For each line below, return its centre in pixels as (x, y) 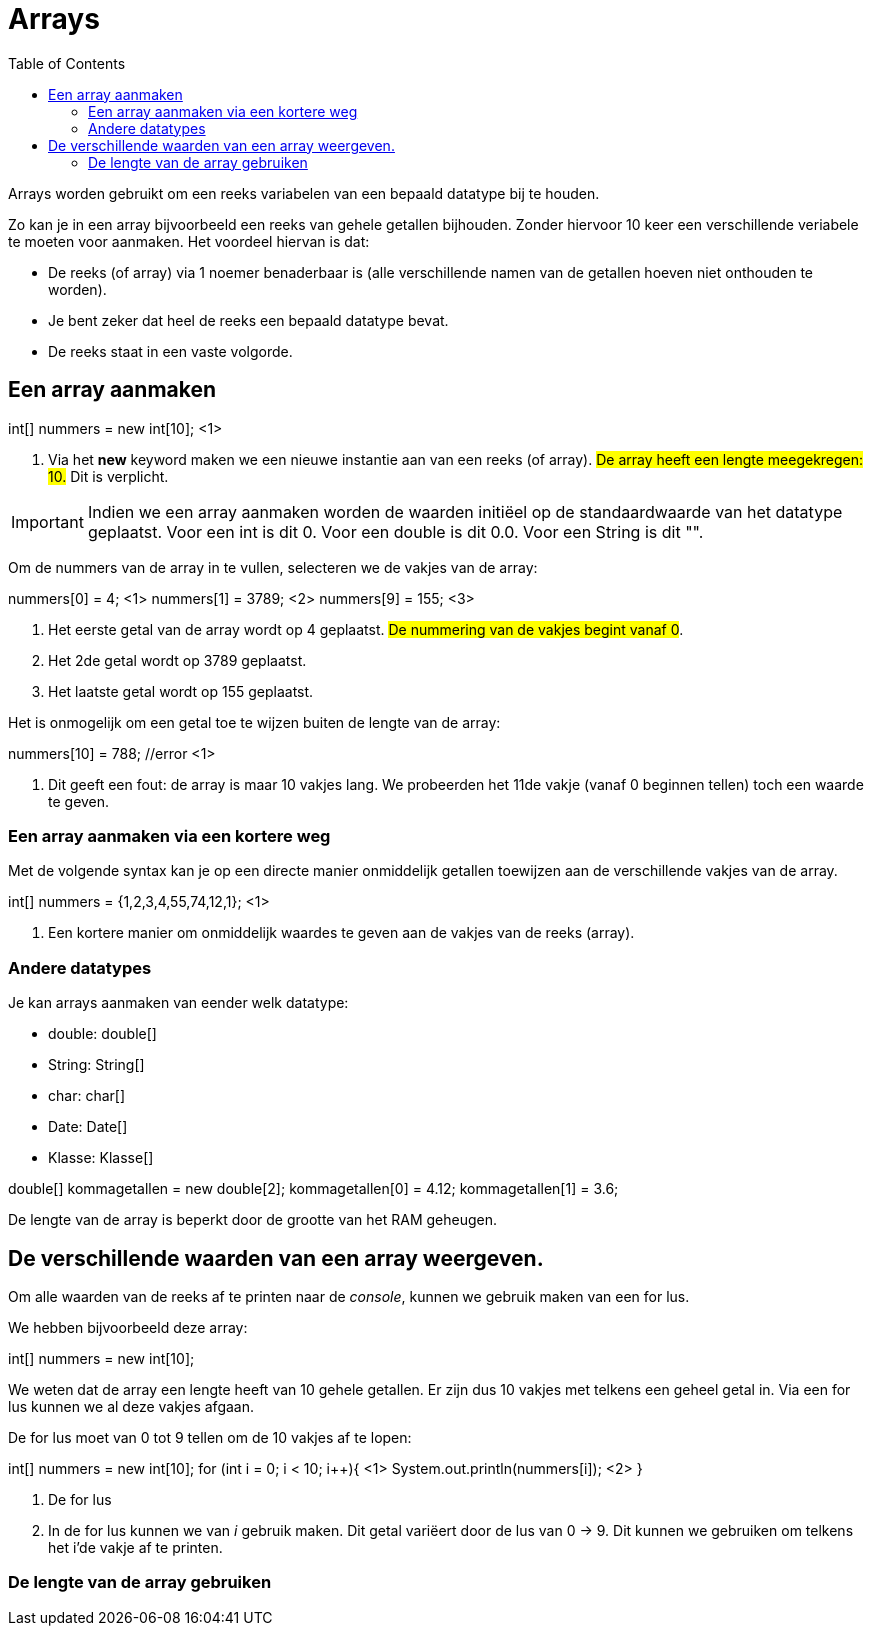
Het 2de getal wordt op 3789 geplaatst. (177, 660)
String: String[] (96, 1065)
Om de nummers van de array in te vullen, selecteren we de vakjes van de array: (273, 567)
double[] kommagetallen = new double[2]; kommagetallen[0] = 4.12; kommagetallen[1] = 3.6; (313, 1189)
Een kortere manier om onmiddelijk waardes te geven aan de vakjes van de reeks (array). (341, 933)
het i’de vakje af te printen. (135, 1547)
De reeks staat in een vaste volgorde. (170, 351)
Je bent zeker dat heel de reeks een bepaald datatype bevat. (248, 320)
